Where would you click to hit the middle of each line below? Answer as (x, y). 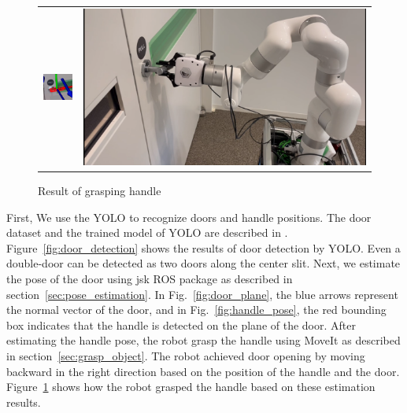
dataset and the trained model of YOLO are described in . (147, 232)
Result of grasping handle (100, 191)
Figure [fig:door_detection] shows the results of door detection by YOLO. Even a (203, 247)
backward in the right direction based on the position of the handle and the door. (203, 371)
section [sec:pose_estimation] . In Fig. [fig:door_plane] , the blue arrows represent (202, 294)
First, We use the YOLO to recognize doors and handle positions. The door (189, 217)
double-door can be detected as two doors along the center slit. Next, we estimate (203, 263)
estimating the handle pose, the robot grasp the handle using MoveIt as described (203, 340)
